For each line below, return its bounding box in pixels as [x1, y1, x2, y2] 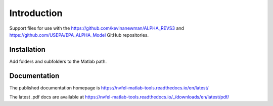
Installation [9, 45, 45, 54]
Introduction [9, 8, 63, 19]
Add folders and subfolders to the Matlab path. [9, 58, 107, 64]
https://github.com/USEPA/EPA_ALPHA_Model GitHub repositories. [9, 32, 149, 38]
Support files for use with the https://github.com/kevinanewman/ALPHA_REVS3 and [9, 25, 185, 31]
